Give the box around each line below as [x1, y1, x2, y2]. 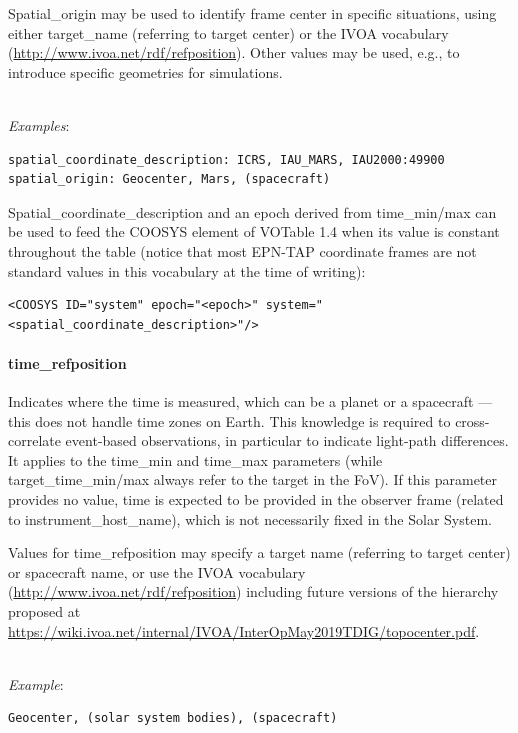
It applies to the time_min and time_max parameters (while [8, 449, 383, 470]
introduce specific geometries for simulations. [8, 61, 283, 82]
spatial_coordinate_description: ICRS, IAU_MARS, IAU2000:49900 [8, 152, 445, 167]
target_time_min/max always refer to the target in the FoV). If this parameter [8, 469, 498, 490]
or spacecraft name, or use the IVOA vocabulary [8, 561, 306, 582]
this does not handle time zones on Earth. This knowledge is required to [8, 410, 451, 431]
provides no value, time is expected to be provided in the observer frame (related [8, 489, 504, 510]
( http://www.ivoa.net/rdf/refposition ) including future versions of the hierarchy [8, 581, 499, 602]
